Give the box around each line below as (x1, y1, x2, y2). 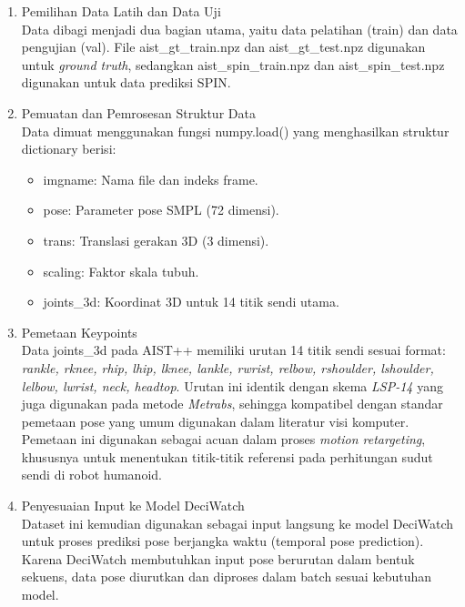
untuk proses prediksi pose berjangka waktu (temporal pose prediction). (21, 531, 424, 551)
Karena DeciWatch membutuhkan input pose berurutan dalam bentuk (21, 549, 415, 568)
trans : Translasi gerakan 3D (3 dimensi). (43, 230, 269, 249)
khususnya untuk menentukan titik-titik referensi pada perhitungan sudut (21, 447, 433, 466)
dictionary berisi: (21, 139, 116, 158)
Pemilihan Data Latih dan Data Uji (21, 2, 221, 20)
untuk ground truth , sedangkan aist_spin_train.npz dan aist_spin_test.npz (21, 55, 445, 74)
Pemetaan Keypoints (21, 322, 137, 341)
